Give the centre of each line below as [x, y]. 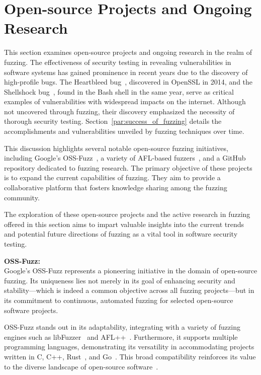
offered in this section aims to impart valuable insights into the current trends [124, 224]
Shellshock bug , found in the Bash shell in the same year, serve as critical [119, 91]
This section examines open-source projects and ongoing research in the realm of [128, 52]
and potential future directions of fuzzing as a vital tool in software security [121, 234]
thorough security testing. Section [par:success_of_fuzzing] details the [113, 121]
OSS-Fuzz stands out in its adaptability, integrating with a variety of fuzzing [122, 327]
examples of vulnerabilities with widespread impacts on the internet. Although [125, 101]
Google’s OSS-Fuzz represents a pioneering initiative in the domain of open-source [131, 271]
